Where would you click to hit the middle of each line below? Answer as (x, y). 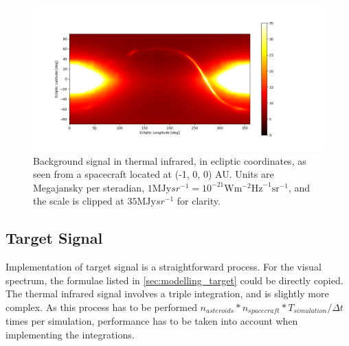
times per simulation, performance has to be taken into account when (152, 321)
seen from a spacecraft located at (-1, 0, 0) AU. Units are (154, 174)
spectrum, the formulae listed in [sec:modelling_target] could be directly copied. (174, 280)
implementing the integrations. (70, 334)
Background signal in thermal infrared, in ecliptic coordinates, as (170, 160)
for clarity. (199, 201)
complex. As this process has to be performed (101, 307)
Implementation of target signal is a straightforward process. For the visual (164, 267)
